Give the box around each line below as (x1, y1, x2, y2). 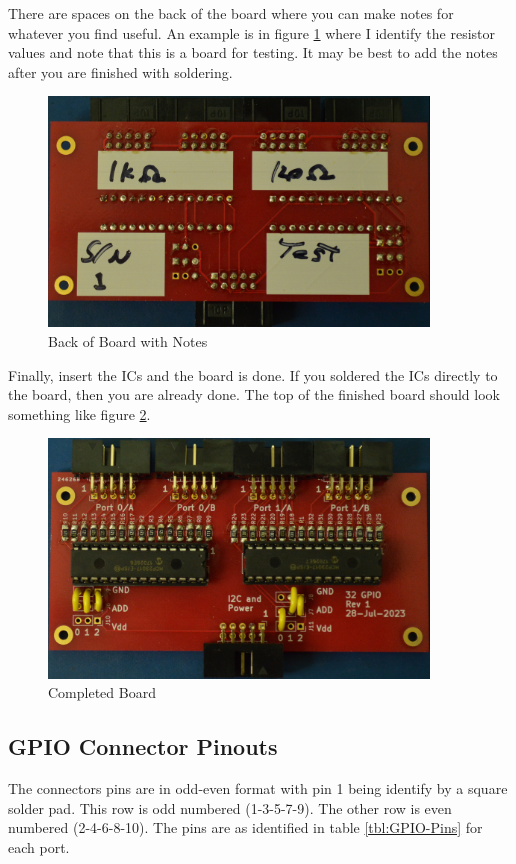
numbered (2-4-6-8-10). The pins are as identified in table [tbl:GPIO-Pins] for (8, 817, 483, 838)
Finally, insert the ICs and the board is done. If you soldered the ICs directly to (8, 364, 498, 385)
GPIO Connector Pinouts (8, 731, 278, 762)
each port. (8, 836, 70, 857)
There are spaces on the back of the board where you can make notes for (8, 3, 454, 23)
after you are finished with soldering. (8, 61, 233, 82)
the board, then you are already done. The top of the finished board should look (8, 384, 500, 405)
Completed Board (48, 682, 156, 703)
